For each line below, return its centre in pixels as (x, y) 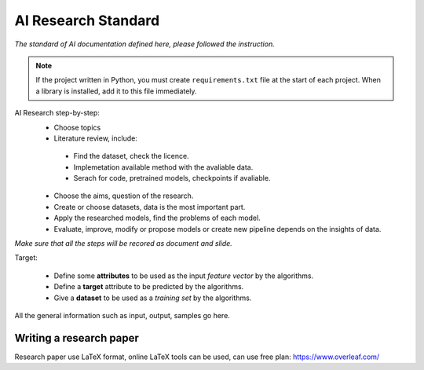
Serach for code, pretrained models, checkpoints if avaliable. (172, 178)
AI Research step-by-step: (57, 113)
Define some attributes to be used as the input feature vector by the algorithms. (184, 276)
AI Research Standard (87, 20)
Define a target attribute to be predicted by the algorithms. (149, 287)
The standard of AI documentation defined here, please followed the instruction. (144, 44)
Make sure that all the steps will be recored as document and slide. (124, 244)
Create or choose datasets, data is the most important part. (150, 207)
